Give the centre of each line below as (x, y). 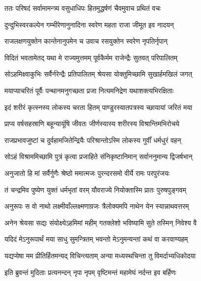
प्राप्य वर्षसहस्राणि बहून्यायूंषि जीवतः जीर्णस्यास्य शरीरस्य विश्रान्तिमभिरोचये (92, 124)
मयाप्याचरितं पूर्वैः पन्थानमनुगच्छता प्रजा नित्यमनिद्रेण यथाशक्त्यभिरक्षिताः (89, 90)
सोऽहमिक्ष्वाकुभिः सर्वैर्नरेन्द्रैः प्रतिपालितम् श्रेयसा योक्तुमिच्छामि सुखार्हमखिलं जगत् (98, 74)
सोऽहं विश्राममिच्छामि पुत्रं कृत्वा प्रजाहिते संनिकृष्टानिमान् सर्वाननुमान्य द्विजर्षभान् (99, 156)
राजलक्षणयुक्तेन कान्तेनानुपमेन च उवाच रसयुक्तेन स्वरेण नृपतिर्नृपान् (86, 41)
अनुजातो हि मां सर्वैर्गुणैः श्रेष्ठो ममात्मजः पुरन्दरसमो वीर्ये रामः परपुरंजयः (87, 173)
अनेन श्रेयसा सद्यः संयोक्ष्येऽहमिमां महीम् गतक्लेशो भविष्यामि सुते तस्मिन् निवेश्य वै (101, 222)
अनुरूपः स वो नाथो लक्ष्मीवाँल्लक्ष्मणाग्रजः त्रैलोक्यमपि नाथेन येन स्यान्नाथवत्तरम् (97, 206)
